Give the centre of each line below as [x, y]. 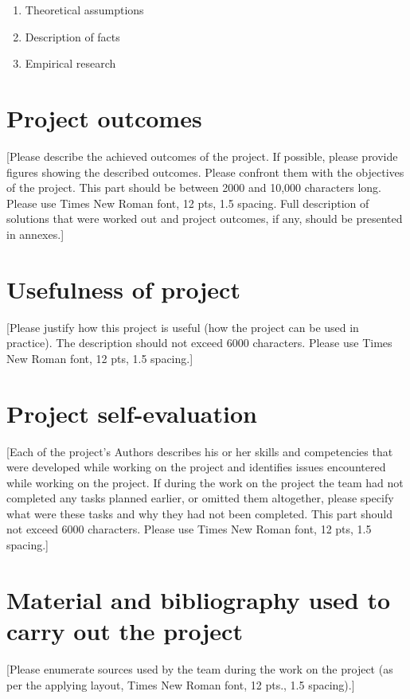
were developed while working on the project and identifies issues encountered [196, 467]
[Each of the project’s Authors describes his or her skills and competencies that [200, 451]
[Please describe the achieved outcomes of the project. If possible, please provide [202, 156]
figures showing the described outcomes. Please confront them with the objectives [205, 172]
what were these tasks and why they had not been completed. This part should [200, 513]
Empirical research [70, 63]
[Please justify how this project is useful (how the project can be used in [183, 327]
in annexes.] [35, 234]
